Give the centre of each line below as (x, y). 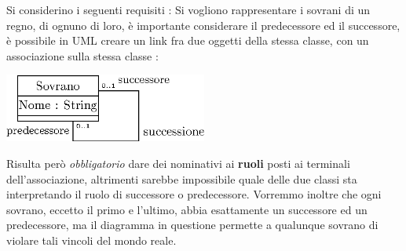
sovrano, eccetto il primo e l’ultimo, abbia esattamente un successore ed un (187, 209)
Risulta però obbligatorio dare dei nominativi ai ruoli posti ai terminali (178, 163)
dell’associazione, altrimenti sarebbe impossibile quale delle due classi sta (182, 178)
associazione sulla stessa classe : (82, 55)
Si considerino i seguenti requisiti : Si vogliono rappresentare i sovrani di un (188, 9)
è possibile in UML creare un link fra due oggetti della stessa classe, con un (188, 40)
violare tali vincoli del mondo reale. (91, 240)
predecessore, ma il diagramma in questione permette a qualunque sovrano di (192, 225)
